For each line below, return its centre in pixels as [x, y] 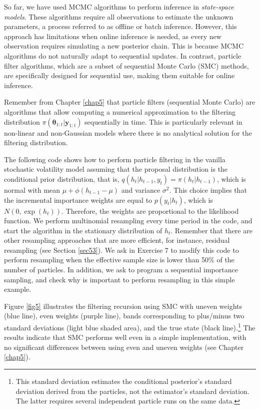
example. [18, 289]
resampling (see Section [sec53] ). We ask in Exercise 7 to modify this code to [121, 250]
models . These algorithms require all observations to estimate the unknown [119, 16]
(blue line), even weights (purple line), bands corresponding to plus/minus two [124, 316]
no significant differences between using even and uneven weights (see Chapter [124, 347]
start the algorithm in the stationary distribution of [83, 230]
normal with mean [32, 189]
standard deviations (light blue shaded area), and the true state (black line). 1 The [130, 327]
